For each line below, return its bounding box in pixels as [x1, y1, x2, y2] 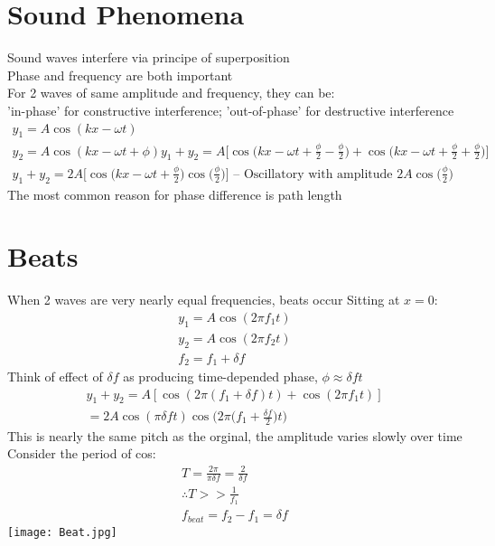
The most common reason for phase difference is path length [7, 184, 342, 203]
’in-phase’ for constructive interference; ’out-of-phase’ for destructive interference [7, 100, 454, 119]
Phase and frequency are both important [7, 65, 233, 84]
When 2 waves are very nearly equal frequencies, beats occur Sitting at [7, 290, 400, 309]
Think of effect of [7, 367, 103, 386]
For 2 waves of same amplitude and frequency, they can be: [7, 83, 335, 102]
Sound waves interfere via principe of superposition [7, 48, 290, 67]
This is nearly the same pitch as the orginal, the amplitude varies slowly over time [7, 426, 462, 445]
